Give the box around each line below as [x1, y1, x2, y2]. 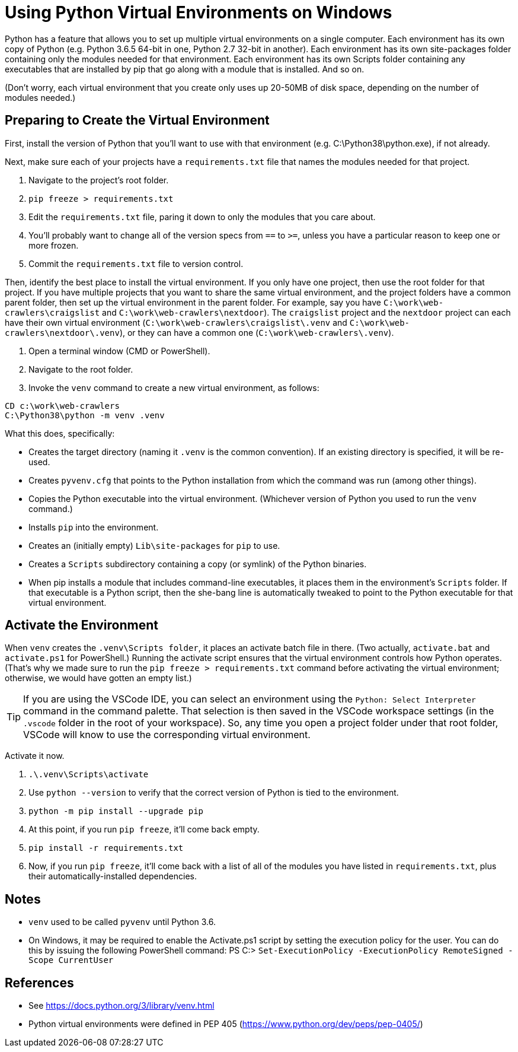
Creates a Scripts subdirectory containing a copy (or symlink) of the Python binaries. [28, 558, 367, 569]
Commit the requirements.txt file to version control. [28, 258, 244, 269]
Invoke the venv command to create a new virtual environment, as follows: [28, 382, 319, 393]
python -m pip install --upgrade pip [28, 806, 204, 816]
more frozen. [28, 240, 79, 250]
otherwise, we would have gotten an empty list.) [5, 673, 192, 684]
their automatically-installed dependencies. [28, 871, 197, 882]
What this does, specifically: [5, 428, 115, 438]
